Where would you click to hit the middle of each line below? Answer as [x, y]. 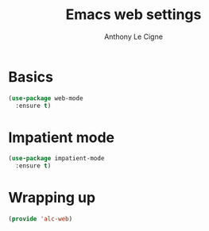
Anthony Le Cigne [134, 37]
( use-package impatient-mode [56, 159]
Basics [31, 77]
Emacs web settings [134, 15]
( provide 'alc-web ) [41, 219]
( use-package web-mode [46, 98]
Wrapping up [52, 198]
